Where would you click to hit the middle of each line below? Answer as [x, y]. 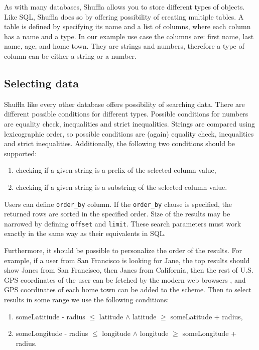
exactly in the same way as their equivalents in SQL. [85, 233]
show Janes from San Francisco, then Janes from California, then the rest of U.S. [129, 270]
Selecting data [41, 83]
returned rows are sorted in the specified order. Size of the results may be [117, 214]
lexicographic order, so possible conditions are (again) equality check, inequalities [129, 133]
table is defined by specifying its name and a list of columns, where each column [127, 26]
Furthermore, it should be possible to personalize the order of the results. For [123, 250]
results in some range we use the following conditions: [87, 299]
